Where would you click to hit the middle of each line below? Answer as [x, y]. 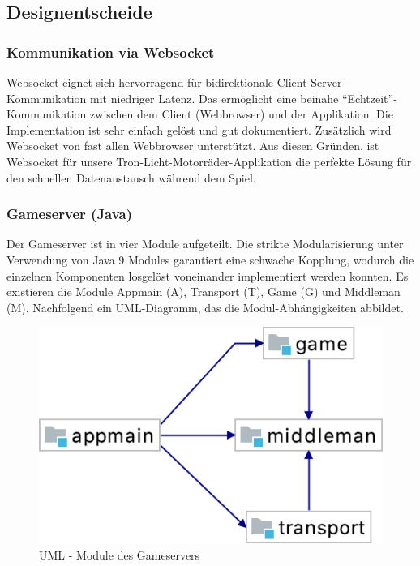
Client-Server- [311, 82]
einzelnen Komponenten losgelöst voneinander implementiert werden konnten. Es [208, 275]
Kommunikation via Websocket [111, 51]
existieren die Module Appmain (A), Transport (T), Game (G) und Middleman [204, 292]
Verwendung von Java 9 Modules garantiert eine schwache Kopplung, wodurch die [210, 259]
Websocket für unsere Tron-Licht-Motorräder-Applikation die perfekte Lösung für [209, 161]
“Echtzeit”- [369, 98]
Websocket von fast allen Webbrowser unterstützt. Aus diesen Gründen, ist [193, 146]
